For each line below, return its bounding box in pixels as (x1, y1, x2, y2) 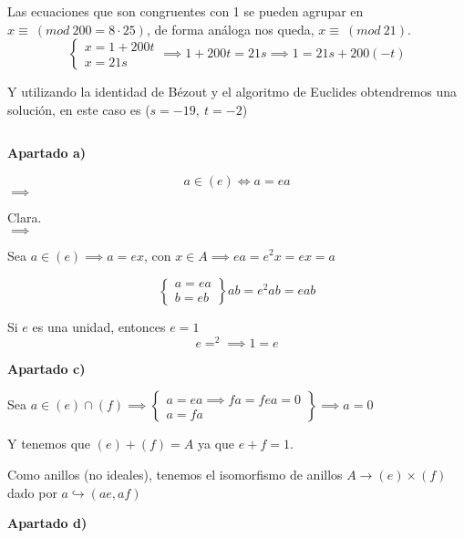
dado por (7, 482, 57, 502)
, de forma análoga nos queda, (146, 19, 314, 38)
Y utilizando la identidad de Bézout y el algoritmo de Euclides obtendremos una (7, 82, 457, 101)
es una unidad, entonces (32, 317, 166, 336)
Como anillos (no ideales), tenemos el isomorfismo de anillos (7, 465, 343, 484)
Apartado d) (7, 513, 88, 533)
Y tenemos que (7, 434, 91, 453)
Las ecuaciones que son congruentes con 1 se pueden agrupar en (7, 2, 364, 20)
